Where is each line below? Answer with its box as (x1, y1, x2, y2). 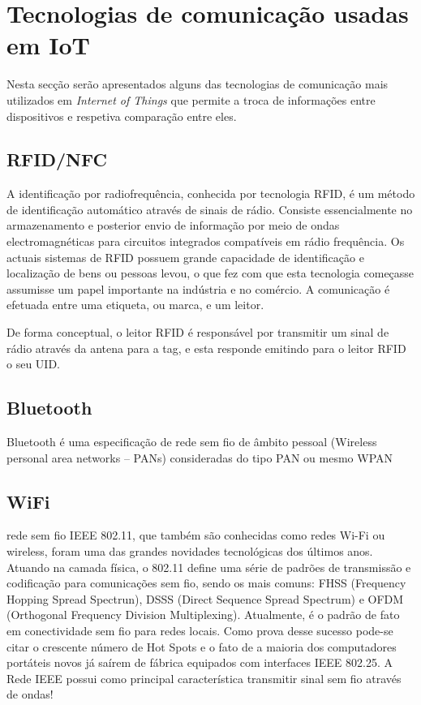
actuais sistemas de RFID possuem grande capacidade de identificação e (6, 248, 364, 265)
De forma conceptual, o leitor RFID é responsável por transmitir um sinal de (6, 324, 389, 341)
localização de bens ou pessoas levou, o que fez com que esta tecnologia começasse (6, 264, 415, 282)
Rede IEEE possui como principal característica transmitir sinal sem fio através (6, 669, 402, 686)
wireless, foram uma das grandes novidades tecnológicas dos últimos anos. (6, 543, 373, 560)
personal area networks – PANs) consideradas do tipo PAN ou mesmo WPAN (6, 449, 393, 466)
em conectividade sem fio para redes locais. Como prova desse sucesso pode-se (6, 621, 393, 638)
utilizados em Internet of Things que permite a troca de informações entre (6, 91, 376, 108)
